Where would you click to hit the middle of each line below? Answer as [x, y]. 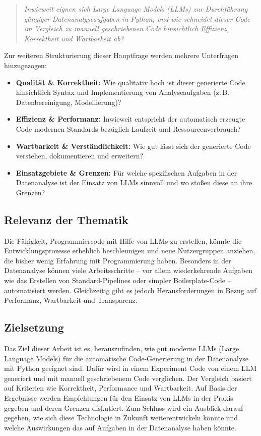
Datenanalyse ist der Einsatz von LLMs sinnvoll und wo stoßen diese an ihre [134, 182]
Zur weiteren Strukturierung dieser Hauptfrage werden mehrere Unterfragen [121, 55]
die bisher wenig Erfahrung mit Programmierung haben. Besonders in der [118, 260]
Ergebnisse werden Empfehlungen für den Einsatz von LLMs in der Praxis [119, 398]
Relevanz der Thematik [66, 219]
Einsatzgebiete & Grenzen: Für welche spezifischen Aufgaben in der [126, 172]
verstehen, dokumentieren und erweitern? [80, 156]
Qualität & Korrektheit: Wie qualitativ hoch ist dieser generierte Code [130, 82]
